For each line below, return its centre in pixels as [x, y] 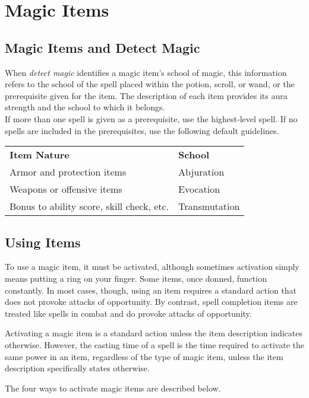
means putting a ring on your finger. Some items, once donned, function [136, 278]
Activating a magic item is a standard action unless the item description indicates [154, 333]
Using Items [43, 242]
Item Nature [40, 155]
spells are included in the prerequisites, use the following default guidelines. [142, 130]
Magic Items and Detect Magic [103, 47]
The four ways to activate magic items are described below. [113, 388]
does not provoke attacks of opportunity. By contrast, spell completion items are [151, 302]
